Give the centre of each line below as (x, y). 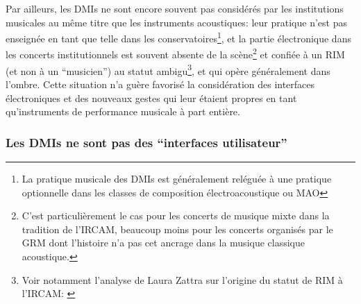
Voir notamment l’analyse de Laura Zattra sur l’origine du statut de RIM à (182, 279)
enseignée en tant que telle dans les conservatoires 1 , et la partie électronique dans (178, 37)
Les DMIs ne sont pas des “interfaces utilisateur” (146, 142)
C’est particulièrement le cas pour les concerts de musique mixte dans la (176, 216)
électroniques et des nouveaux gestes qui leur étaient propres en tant (151, 98)
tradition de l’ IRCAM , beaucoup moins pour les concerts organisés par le (177, 229)
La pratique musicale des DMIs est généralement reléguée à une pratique (177, 178)
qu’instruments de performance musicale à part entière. (123, 111)
